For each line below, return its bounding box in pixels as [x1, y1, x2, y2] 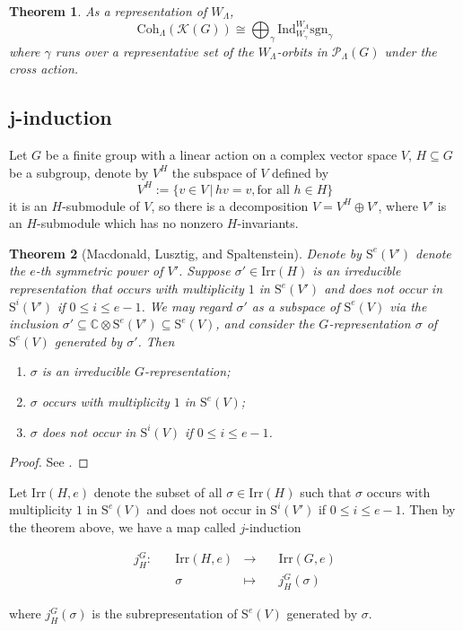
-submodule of [62, 196, 140, 215]
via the [389, 296, 427, 315]
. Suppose [179, 261, 231, 280]
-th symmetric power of [35, 261, 163, 280]
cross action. [9, 59, 79, 78]
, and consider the [215, 314, 315, 333]
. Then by [401, 500, 456, 519]
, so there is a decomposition [151, 196, 309, 215]
